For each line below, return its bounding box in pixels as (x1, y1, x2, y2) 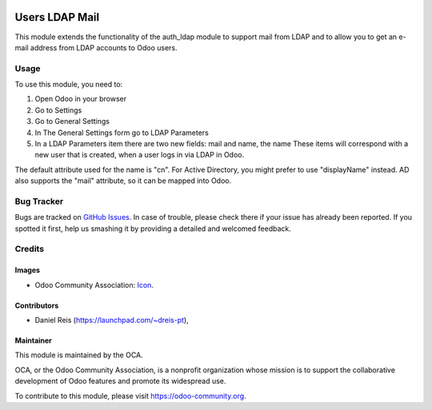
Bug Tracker (14, 196, 64, 207)
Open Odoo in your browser (34, 94, 127, 104)
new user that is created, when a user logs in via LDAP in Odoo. (34, 150, 244, 160)
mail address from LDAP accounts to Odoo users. (14, 42, 178, 52)
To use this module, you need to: (14, 80, 123, 90)
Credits (14, 244, 44, 255)
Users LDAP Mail (14, 10, 100, 24)
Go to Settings (34, 105, 82, 115)
